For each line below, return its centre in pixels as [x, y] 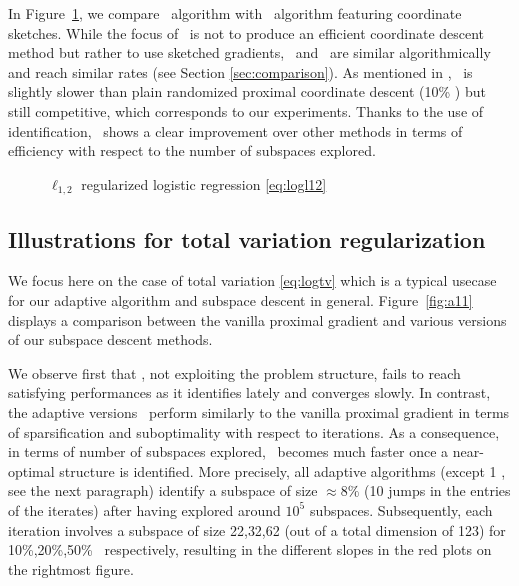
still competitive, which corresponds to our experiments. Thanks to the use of [246, 110]
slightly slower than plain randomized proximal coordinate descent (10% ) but [247, 91]
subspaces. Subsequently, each [401, 509]
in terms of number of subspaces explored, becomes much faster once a [228, 451]
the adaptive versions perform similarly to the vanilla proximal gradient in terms [259, 411]
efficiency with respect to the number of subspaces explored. [192, 150]
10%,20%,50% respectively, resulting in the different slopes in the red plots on [250, 549]
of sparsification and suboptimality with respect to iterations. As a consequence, [254, 431]
